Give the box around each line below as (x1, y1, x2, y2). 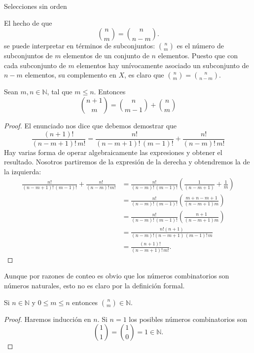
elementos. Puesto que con (158, 50, 238, 61)
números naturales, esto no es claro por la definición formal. (4, 280, 185, 290)
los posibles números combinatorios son (129, 314, 248, 324)
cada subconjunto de (4, 60, 66, 70)
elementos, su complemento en (25, 70, 116, 80)
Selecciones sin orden (4, 1, 67, 11)
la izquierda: (4, 166, 41, 176)
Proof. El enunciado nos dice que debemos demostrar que (4, 120, 177, 130)
